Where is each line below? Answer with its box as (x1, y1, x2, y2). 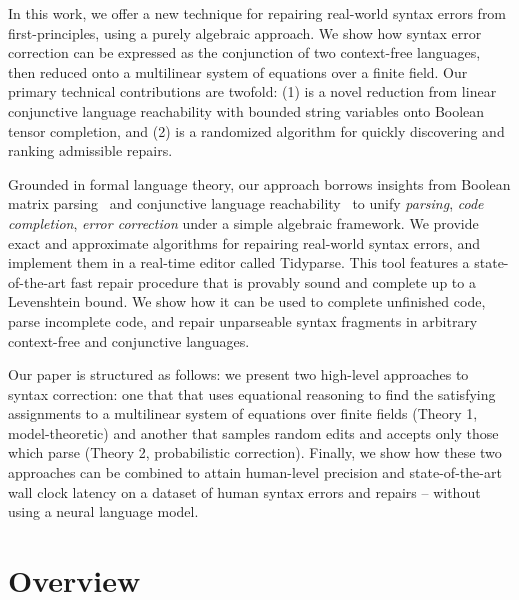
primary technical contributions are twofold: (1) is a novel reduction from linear (8, 81, 497, 102)
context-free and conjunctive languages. (8, 330, 250, 351)
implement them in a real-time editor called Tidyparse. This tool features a (8, 252, 470, 273)
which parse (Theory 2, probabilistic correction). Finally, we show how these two (8, 442, 502, 463)
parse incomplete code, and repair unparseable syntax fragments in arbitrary (8, 310, 478, 331)
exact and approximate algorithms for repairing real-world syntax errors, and (8, 232, 480, 253)
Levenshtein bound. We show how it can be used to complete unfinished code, (8, 291, 486, 312)
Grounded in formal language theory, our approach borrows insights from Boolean (8, 173, 511, 194)
